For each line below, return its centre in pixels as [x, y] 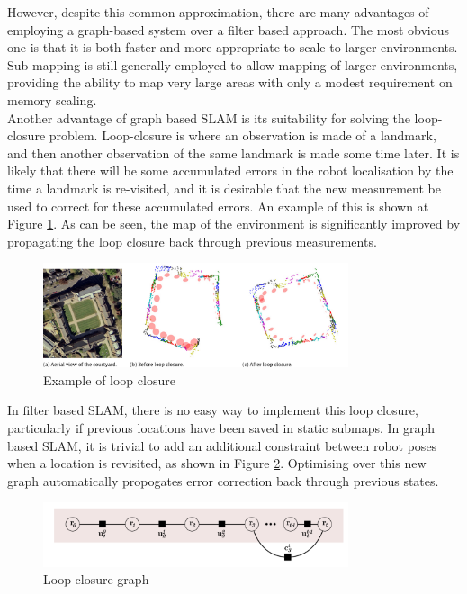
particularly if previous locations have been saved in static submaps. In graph [221, 428]
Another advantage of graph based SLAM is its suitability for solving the [209, 117]
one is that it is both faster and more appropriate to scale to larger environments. [233, 47]
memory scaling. [52, 99]
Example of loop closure [109, 379]
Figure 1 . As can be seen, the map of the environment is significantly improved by [234, 224]
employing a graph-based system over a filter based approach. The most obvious [228, 29]
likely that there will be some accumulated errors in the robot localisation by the [230, 171]
